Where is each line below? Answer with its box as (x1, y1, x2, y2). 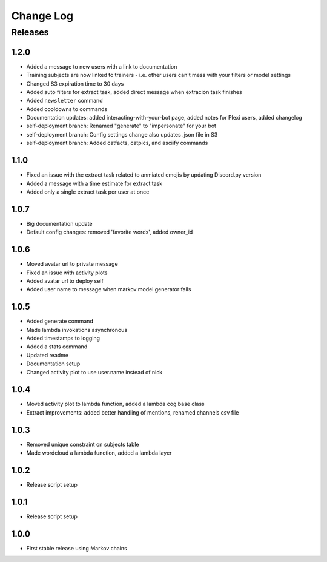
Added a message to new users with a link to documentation (26, 63, 177, 70)
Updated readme (26, 351, 69, 359)
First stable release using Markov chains (26, 544, 127, 552)
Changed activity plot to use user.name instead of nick (26, 368, 163, 376)
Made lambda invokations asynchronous (26, 326, 128, 333)
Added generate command (26, 317, 93, 325)
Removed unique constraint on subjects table (26, 441, 139, 448)
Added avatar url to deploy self (26, 277, 104, 285)
